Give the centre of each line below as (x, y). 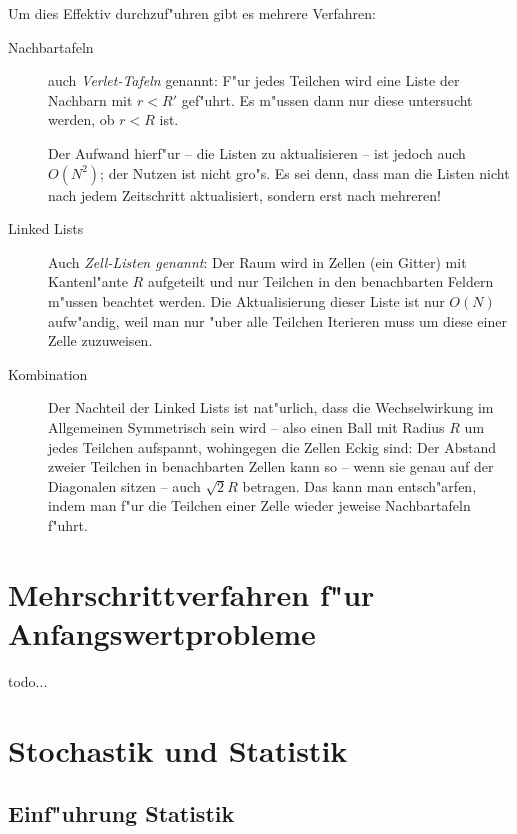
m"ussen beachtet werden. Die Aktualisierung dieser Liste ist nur (246, 300)
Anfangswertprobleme (162, 632)
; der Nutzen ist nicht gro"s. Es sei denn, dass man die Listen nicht (305, 172)
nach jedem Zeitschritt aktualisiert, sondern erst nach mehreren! (244, 194)
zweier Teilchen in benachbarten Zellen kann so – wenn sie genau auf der (271, 466)
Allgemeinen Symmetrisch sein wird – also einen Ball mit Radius (246, 426)
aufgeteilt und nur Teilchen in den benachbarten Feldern (320, 281)
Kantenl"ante (88, 281)
